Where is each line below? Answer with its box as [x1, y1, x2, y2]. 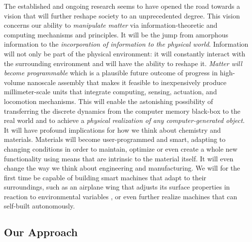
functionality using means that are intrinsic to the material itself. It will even [4, 153, 234, 163]
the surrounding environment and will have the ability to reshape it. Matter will [4, 58, 242, 68]
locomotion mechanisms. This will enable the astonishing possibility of [4, 96, 213, 106]
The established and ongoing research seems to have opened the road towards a [4, 1, 240, 11]
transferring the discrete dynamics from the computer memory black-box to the [4, 105, 240, 116]
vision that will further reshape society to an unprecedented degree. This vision [4, 10, 240, 20]
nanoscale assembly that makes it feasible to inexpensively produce [27, 77, 227, 87]
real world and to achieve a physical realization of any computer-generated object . [4, 115, 245, 125]
